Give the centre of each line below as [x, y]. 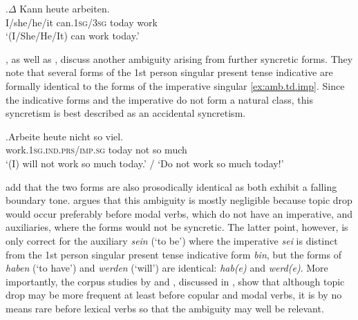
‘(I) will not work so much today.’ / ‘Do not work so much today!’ [145, 163]
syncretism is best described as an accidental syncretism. [126, 113]
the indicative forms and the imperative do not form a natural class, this [159, 99]
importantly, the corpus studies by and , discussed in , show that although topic [175, 281]
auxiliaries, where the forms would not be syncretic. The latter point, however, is [177, 227]
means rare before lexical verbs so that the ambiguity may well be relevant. [165, 308]
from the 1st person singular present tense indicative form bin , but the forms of [173, 254]
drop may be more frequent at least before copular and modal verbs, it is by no [174, 295]
